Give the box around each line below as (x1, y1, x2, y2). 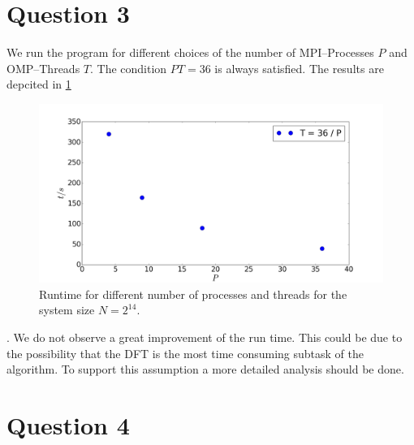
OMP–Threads (6, 59, 80, 76)
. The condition (90, 59, 167, 76)
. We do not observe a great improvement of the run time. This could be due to (6, 328, 403, 345)
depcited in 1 (6, 76, 71, 93)
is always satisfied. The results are (214, 59, 384, 76)
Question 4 (6, 408, 130, 441)
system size (39, 301, 95, 318)
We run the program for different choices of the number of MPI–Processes (6, 44, 374, 61)
